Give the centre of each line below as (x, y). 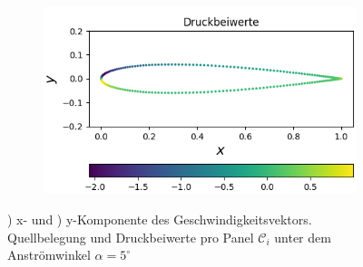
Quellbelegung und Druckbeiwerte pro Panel (131, 237)
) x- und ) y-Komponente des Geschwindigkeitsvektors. (160, 219)
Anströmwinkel (49, 255)
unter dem (303, 237)
